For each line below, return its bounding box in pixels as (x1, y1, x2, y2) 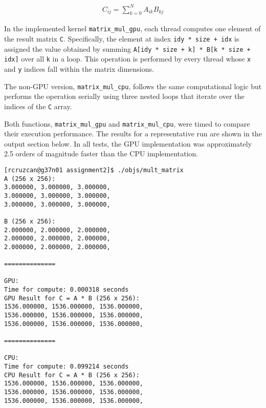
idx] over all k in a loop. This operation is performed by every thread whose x (4, 53, 251, 64)
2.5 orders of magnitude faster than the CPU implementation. (4, 148, 198, 159)
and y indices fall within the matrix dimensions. (4, 63, 154, 74)
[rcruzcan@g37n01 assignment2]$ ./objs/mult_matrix (4, 166, 184, 174)
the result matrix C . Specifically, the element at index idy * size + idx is (4, 33, 239, 44)
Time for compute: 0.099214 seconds (4, 363, 129, 371)
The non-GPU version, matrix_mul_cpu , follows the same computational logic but (4, 80, 262, 91)
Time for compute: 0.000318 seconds (4, 286, 129, 294)
